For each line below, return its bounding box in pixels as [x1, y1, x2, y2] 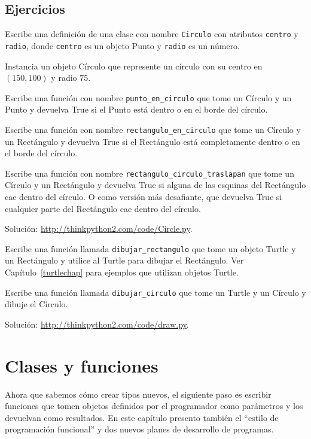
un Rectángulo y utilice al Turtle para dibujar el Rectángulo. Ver [5, 254, 244, 267]
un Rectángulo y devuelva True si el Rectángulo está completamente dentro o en [5, 135, 300, 147]
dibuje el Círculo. [5, 298, 68, 310]
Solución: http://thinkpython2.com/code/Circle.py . [5, 222, 193, 235]
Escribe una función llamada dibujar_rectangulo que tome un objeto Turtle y [5, 242, 296, 255]
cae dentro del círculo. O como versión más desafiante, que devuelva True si [5, 190, 282, 203]
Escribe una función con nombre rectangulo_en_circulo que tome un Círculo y [5, 123, 301, 135]
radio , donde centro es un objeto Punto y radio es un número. [5, 39, 240, 52]
